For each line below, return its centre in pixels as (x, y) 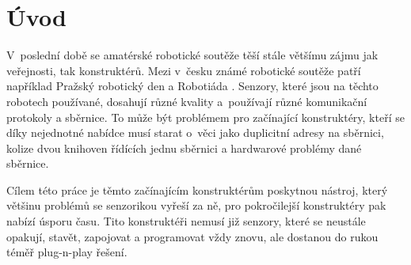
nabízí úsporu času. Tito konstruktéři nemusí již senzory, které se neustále (186, 221)
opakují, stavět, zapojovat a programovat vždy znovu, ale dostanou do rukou (192, 236)
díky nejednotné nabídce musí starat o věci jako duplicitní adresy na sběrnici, (195, 132)
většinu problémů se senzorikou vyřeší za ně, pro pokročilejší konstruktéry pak (196, 205)
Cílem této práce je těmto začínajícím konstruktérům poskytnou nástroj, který (197, 189)
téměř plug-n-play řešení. (67, 252)
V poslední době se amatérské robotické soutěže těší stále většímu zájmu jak (192, 55)
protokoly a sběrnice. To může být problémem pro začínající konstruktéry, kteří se (205, 117)
